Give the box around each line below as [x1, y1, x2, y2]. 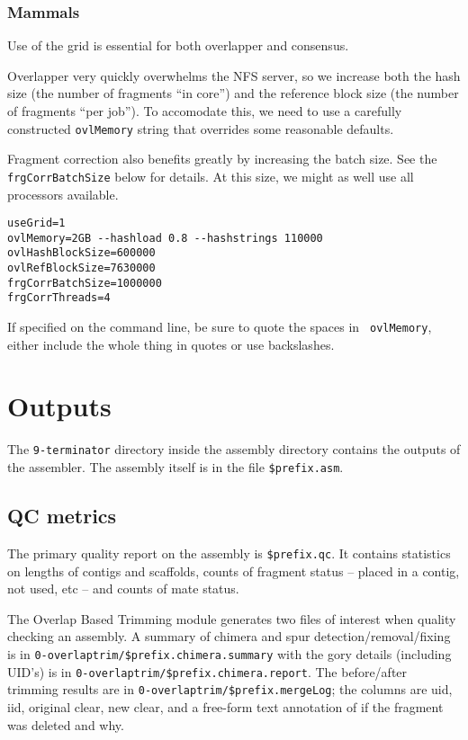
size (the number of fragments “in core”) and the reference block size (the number [7, 84, 459, 103]
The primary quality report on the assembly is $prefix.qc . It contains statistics [7, 543, 451, 562]
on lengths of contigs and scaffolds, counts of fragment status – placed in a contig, [7, 561, 460, 580]
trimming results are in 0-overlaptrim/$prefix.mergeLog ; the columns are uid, [7, 680, 453, 699]
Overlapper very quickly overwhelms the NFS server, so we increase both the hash [7, 66, 461, 85]
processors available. [7, 184, 119, 203]
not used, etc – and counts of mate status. [7, 579, 239, 598]
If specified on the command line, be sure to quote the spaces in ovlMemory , [7, 317, 432, 336]
